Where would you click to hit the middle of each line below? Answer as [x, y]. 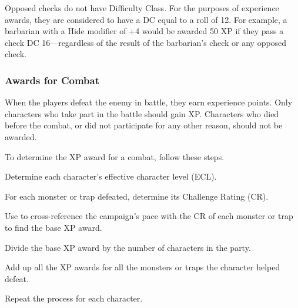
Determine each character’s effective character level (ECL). [111, 176]
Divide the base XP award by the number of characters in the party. [128, 247]
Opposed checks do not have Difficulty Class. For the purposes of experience [142, 8]
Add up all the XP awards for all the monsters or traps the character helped [143, 267]
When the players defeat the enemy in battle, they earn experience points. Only [149, 102]
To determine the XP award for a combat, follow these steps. [115, 156]
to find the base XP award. [53, 227]
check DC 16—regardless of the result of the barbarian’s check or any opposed [146, 42]
